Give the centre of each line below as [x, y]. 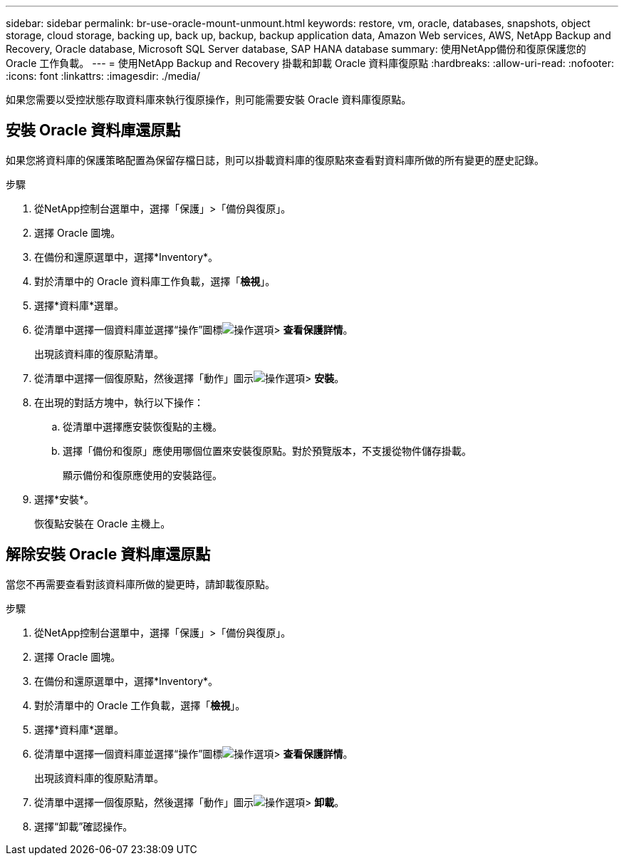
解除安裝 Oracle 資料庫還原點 [108, 555]
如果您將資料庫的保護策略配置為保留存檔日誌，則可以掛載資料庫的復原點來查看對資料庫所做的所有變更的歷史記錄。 [275, 160]
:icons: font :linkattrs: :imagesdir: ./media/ [103, 76]
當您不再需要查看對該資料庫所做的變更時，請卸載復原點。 [140, 584]
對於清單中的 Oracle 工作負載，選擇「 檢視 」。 [140, 705]
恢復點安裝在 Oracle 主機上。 [103, 523]
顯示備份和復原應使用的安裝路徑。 [142, 475]
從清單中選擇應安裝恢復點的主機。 [142, 426]
